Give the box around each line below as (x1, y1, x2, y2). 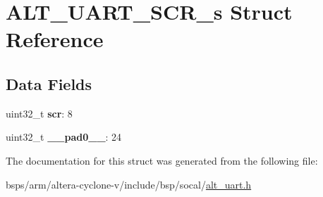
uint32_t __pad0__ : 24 (6, 129, 122, 144)
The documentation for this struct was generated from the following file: (6, 153, 318, 167)
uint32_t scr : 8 (6, 106, 73, 120)
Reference (6, 25, 104, 53)
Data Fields (6, 72, 92, 94)
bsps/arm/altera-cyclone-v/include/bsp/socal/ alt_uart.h (6, 177, 252, 191)
